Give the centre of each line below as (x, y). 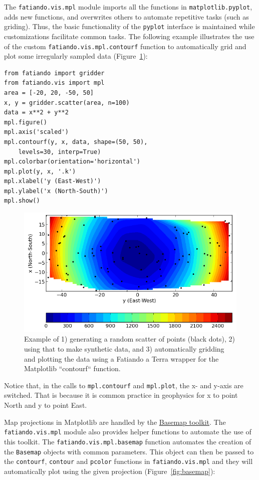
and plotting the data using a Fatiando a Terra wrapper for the (121, 358)
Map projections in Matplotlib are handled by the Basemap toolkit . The (115, 422)
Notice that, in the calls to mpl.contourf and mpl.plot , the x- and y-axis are (124, 385)
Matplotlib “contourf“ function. (72, 368)
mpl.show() (22, 201)
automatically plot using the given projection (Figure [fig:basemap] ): (110, 471)
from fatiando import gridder (54, 73)
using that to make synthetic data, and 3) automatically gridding (124, 349)
